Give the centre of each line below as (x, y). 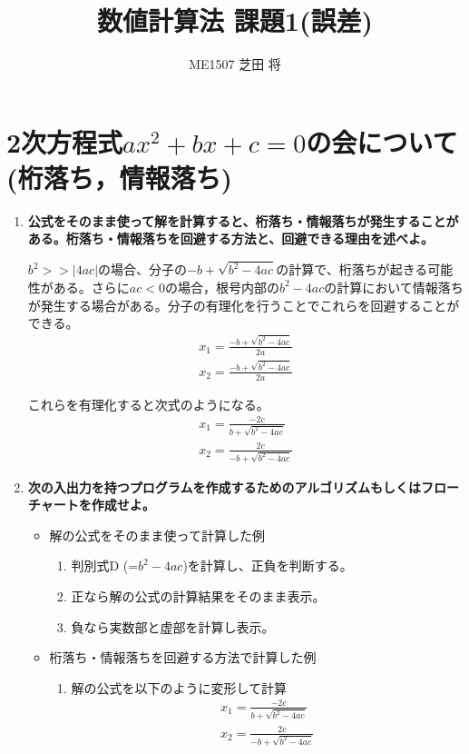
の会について (382, 141)
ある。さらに (91, 287)
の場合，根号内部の (222, 287)
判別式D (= (105, 565)
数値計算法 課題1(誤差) (235, 20)
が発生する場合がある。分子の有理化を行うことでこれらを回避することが (244, 305)
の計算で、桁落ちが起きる (352, 269)
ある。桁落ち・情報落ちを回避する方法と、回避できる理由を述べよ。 (230, 238)
